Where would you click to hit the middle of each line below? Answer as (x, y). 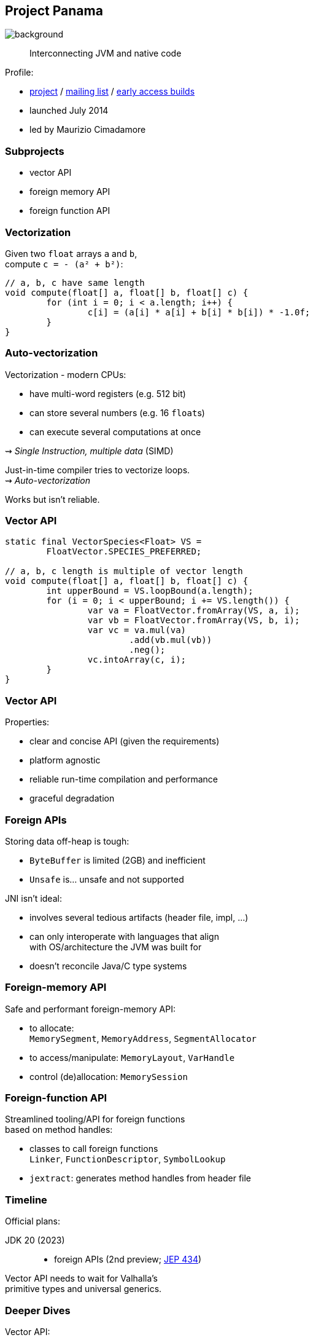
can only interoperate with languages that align (124, 936)
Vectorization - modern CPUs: (66, 374)
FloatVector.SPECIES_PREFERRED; (124, 552)
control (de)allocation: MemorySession (109, 1076)
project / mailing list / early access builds (112, 92)
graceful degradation (72, 798)
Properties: (27, 722)
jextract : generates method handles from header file (141, 1178)
